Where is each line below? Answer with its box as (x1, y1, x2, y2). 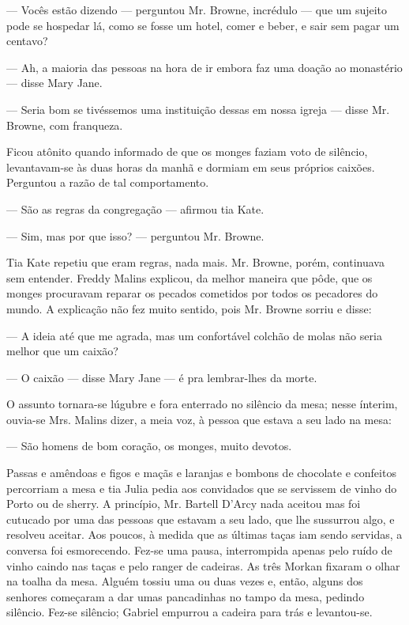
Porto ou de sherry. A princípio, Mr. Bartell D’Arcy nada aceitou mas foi (6, 495, 361, 512)
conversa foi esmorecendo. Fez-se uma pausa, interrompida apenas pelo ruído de (6, 542, 392, 559)
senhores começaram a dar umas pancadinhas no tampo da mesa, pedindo (6, 588, 365, 604)
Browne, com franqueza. (6, 116, 123, 133)
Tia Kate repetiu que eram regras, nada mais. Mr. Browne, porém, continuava (6, 254, 385, 271)
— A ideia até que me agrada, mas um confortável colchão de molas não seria (6, 327, 382, 343)
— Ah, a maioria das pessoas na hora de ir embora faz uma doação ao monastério (6, 59, 403, 75)
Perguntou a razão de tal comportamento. (6, 174, 209, 191)
